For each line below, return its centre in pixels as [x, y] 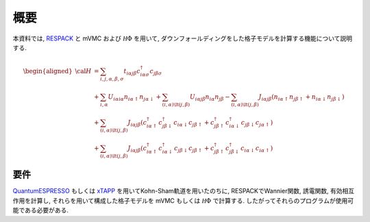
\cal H [83, 71]
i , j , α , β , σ [112, 79]
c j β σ [156, 72]
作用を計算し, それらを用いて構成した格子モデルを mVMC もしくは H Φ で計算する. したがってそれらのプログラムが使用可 [183, 200]
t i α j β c [132, 72]
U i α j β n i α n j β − [210, 98]
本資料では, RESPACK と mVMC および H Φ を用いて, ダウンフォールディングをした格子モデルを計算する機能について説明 [183, 38]
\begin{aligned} [48, 71]
